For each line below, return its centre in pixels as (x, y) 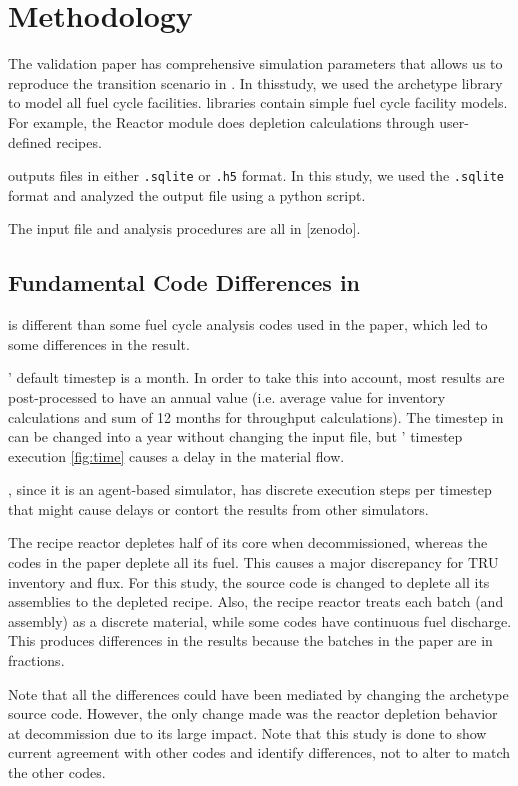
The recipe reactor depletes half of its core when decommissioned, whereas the (248, 542)
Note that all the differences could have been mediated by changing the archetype (258, 693)
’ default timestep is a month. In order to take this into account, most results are (256, 377)
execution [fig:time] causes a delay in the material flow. (176, 455)
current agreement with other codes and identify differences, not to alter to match (259, 752)
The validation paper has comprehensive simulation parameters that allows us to (255, 63)
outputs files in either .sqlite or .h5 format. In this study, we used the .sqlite (256, 175)
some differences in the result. (99, 343)
